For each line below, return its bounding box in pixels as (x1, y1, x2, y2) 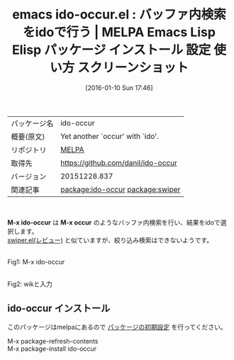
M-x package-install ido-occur (7, 344, 97, 353)
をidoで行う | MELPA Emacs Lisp (22, 24, 216, 40)
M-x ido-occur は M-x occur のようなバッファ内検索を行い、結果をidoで (7, 218, 221, 227)
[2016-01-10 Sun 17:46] (84, 83, 154, 92)
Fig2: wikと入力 (7, 279, 53, 288)
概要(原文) (11, 132, 45, 142)
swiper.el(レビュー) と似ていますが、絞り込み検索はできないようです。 (7, 235, 213, 244)
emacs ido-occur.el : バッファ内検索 (11, 6, 227, 23)
